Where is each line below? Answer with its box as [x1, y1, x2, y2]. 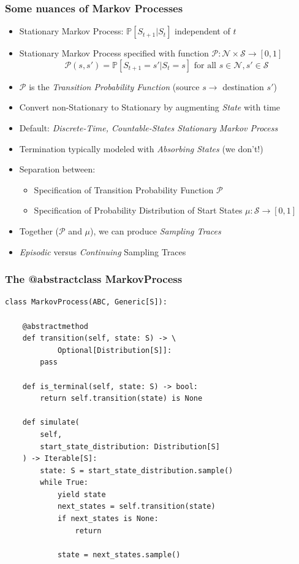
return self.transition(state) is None [40, 394, 203, 403]
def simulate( [22, 418, 80, 427]
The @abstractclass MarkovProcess [5, 271, 183, 287]
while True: [40, 478, 89, 487]
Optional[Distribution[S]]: [57, 346, 172, 355]
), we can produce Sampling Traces [90, 224, 221, 237]
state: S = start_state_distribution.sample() [40, 466, 233, 475]
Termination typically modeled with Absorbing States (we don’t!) [19, 142, 263, 155]
